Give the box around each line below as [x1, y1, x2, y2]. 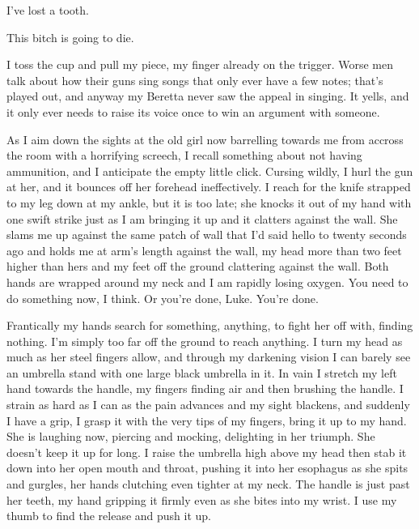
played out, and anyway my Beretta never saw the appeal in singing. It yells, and [6, 87, 409, 105]
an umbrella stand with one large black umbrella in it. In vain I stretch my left [6, 364, 397, 381]
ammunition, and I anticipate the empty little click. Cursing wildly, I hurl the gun [6, 162, 413, 179]
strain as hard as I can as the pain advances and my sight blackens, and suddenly [6, 396, 410, 413]
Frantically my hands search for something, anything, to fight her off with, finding [6, 317, 413, 334]
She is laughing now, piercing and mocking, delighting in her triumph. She [6, 428, 375, 445]
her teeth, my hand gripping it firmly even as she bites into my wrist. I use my [6, 491, 397, 508]
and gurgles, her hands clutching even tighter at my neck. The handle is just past [6, 476, 410, 493]
